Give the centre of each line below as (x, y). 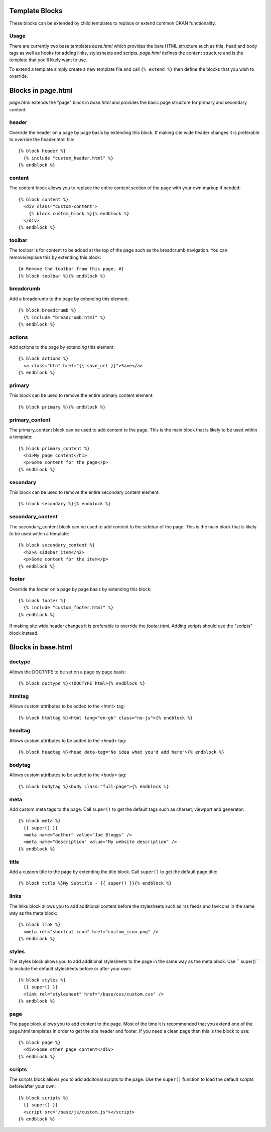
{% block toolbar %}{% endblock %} (62, 276)
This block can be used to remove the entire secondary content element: (85, 492)
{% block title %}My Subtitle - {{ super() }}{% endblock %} (95, 883)
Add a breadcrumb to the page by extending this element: (69, 299)
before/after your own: (33, 1086)
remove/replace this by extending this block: (55, 257)
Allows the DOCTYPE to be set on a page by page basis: (67, 672)
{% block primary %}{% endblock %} (62, 407)
